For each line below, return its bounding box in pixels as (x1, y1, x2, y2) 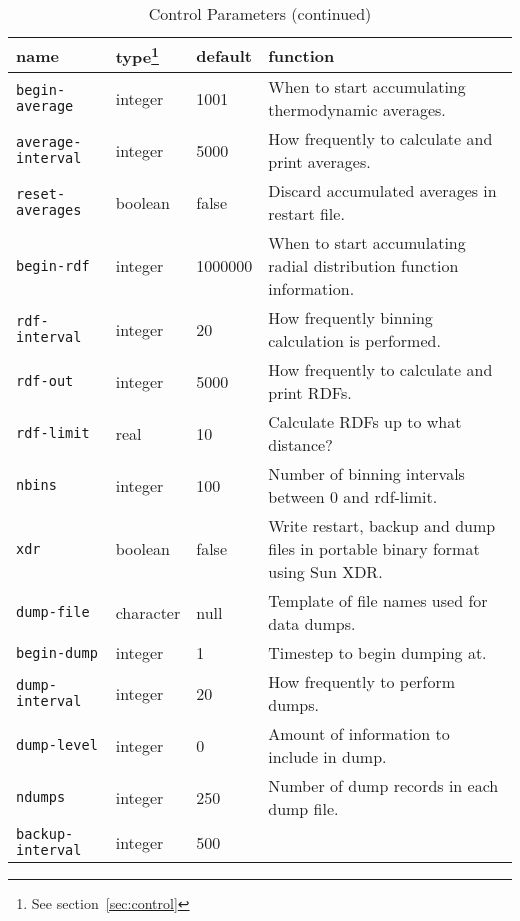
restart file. (268, 202, 345, 226)
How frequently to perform (268, 670, 456, 694)
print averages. (268, 150, 371, 174)
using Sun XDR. (268, 560, 383, 584)
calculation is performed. (268, 329, 441, 353)
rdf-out (16, 373, 74, 390)
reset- (16, 186, 66, 203)
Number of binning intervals (268, 462, 465, 486)
